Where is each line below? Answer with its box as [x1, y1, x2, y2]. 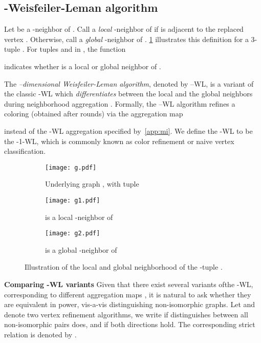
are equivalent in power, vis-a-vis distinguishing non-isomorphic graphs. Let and [4, 299, 255, 310]
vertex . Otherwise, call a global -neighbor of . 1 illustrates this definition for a [4, 33, 249, 44]
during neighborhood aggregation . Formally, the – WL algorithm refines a [4, 98, 235, 109]
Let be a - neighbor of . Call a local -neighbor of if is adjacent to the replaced [4, 24, 244, 34]
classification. [4, 146, 46, 156]
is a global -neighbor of [45, 244, 117, 255]
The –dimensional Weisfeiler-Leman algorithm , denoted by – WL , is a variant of [4, 78, 254, 89]
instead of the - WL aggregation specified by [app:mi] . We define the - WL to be [4, 125, 253, 136]
